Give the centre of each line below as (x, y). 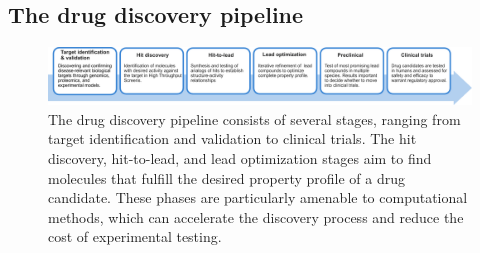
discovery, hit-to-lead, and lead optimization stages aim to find (240, 157)
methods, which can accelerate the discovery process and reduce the (256, 216)
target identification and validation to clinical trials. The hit (232, 138)
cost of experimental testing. (135, 236)
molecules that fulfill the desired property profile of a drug (226, 177)
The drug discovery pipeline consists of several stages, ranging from (254, 118)
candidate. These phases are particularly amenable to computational (258, 197)
